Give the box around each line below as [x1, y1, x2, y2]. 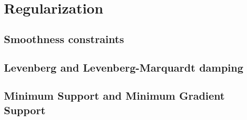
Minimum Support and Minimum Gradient [4, 88, 225, 103]
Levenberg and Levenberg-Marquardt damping [4, 60, 244, 75]
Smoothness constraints [4, 31, 124, 46]
